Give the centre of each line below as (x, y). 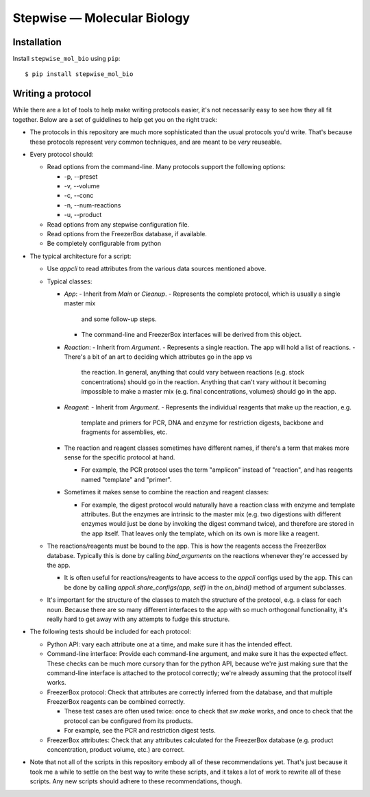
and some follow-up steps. (119, 319)
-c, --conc (79, 196)
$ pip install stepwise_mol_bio (79, 74)
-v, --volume (82, 186)
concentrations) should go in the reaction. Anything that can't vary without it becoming (204, 382)
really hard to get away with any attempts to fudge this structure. (138, 619)
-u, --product (83, 215)
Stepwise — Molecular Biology (101, 18)
